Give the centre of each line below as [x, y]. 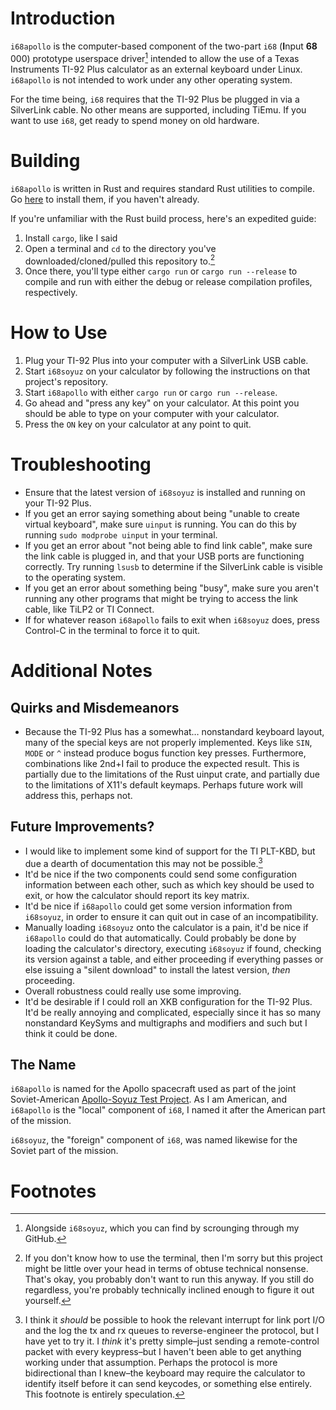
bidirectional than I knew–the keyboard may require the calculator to [165, 1373]
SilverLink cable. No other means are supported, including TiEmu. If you [158, 109]
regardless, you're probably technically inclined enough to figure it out [169, 1290]
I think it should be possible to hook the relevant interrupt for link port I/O [174, 1320]
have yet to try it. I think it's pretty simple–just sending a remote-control [172, 1341]
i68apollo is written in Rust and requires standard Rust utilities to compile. [162, 188]
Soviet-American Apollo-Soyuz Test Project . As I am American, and [149, 1099]
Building [45, 160]
